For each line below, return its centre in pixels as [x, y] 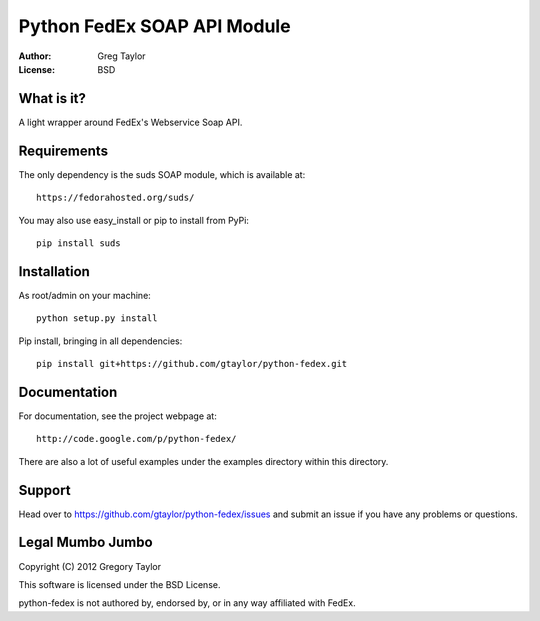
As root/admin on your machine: [85, 295]
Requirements [63, 150]
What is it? [52, 98]
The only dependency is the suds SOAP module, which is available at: [162, 174]
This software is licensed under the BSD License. [119, 584]
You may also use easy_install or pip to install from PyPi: [134, 220]
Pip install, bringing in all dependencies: [100, 341]
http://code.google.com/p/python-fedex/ [136, 439]
